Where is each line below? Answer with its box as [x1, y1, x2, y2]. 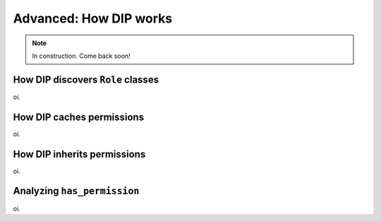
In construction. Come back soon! [32, 52, 131, 60]
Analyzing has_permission [13, 185, 140, 197]
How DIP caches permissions [13, 111, 145, 123]
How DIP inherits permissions [13, 148, 146, 160]
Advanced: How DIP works [13, 11, 173, 26]
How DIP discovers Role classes [13, 73, 159, 85]
